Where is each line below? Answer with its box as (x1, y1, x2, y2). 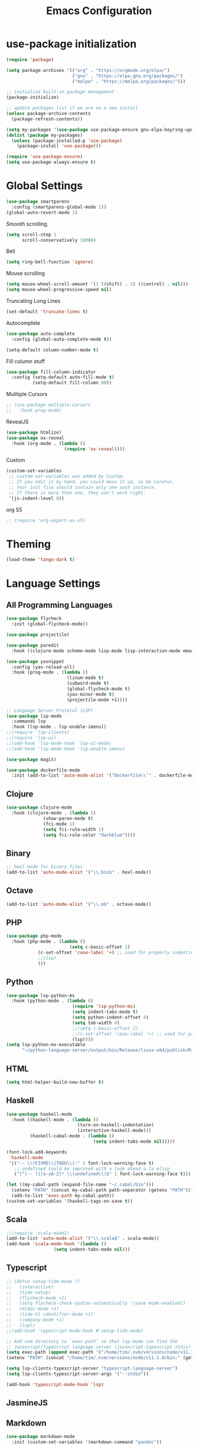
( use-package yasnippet (6, 658, 65, 664)
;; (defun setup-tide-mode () (6, 1278, 81, 1284)
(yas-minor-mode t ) (67, 691, 115, 697)
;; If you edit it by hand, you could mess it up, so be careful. (8, 479, 176, 485)
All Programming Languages (6, 600, 113, 610)
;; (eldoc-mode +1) (6, 1306, 60, 1312)
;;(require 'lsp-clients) (6, 730, 70, 735)
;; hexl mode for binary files (6, 864, 83, 870)
